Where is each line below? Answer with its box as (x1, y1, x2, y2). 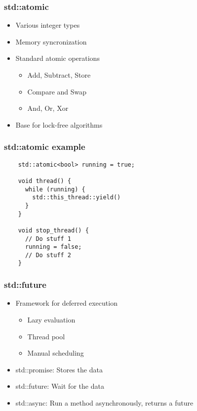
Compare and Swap (27, 86, 87, 96)
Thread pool (27, 331, 65, 341)
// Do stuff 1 (25, 235, 72, 242)
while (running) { (25, 185, 85, 193)
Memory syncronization (15, 36, 87, 46)
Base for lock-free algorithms (15, 119, 103, 130)
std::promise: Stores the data (15, 364, 103, 374)
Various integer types (15, 20, 80, 30)
